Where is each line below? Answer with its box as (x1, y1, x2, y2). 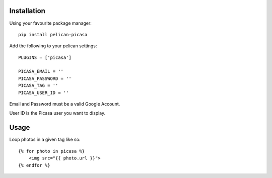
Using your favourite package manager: (9, 20, 92, 26)
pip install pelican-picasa (18, 32, 88, 37)
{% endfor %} (18, 162, 50, 168)
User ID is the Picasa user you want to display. (9, 110, 106, 116)
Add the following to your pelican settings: (9, 43, 97, 49)
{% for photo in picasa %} (18, 148, 85, 154)
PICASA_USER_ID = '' (18, 90, 69, 96)
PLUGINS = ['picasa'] (18, 54, 72, 60)
